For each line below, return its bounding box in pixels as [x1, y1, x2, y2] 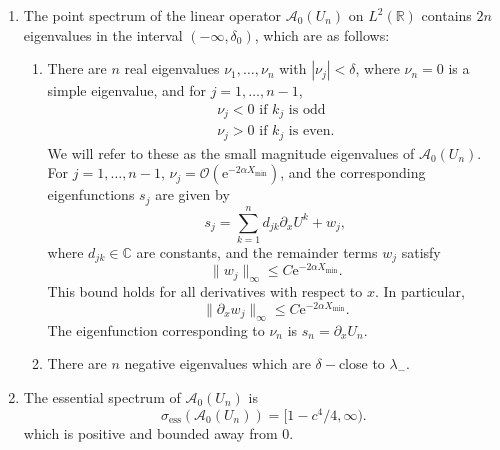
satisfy [401, 241, 441, 262]
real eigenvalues [124, 58, 220, 79]
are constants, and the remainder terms [136, 241, 378, 262]
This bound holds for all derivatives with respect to [47, 281, 363, 302]
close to [338, 353, 385, 374]
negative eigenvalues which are [124, 353, 311, 374]
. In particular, [374, 281, 465, 302]
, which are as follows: [254, 24, 390, 45]
